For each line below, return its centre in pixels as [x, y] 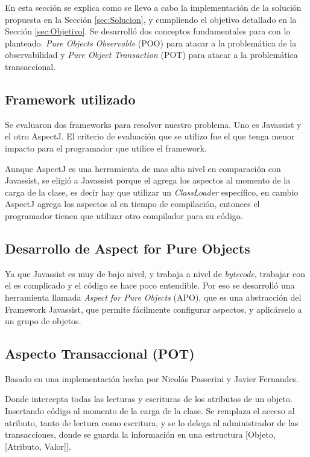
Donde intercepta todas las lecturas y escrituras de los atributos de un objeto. [149, 399]
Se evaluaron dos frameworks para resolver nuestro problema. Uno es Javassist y [153, 124]
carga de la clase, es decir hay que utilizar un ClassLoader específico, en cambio [152, 192]
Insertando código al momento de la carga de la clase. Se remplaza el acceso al [150, 411]
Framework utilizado [70, 99]
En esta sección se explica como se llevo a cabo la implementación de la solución [153, 7]
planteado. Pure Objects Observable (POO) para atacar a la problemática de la [151, 43]
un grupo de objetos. [43, 321]
